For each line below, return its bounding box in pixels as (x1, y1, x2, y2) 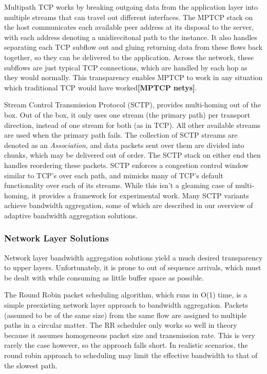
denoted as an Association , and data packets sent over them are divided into (4, 139, 244, 150)
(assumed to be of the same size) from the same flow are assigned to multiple (4, 309, 247, 320)
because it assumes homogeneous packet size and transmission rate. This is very (4, 329, 255, 340)
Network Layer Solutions (4, 232, 109, 245)
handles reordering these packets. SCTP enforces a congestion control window (4, 159, 249, 170)
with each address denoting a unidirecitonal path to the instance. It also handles (4, 31, 257, 42)
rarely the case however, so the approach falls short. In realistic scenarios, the (4, 340, 248, 350)
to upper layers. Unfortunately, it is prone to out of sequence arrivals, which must (4, 262, 261, 273)
